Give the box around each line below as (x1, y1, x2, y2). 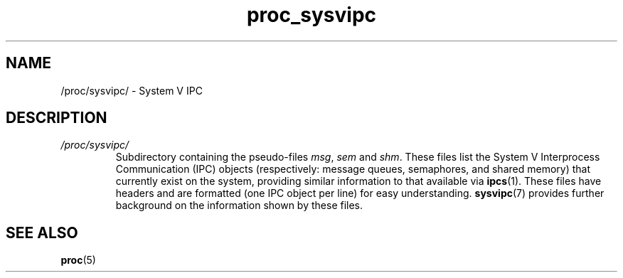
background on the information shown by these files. (115, 199, 363, 212)
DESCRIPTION (6, 109, 107, 127)
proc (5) (60, 254, 96, 267)
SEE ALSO (6, 223, 78, 242)
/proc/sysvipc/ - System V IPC (60, 84, 203, 97)
